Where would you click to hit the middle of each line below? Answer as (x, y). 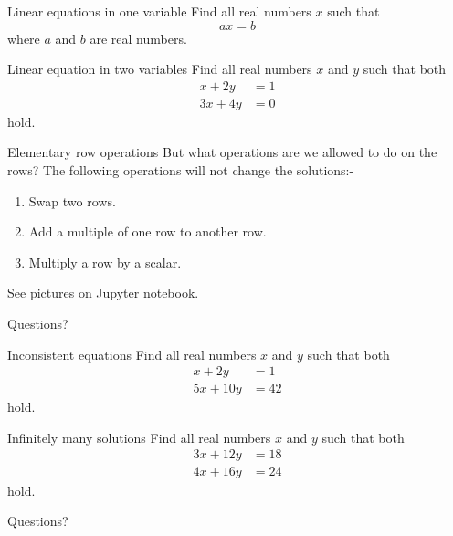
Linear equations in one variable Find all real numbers (159, 11)
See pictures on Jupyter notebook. (103, 293)
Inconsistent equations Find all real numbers (132, 354)
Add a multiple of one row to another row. (147, 231)
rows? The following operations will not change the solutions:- (181, 170)
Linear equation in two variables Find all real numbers (160, 69)
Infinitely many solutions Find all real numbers (139, 437)
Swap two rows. (72, 200)
